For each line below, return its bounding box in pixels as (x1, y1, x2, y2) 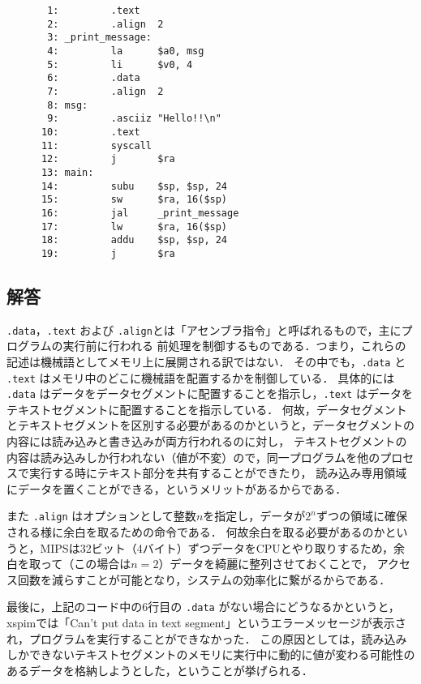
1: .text (47, 5, 140, 16)
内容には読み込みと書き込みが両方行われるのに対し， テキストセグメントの (6, 433, 407, 450)
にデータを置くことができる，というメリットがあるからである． (6, 480, 347, 497)
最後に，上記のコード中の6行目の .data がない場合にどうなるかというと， (6, 598, 400, 615)
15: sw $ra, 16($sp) (41, 194, 228, 206)
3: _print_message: (47, 32, 152, 44)
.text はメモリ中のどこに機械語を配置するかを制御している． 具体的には (6, 369, 395, 386)
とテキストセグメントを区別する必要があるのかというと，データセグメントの (6, 417, 415, 434)
